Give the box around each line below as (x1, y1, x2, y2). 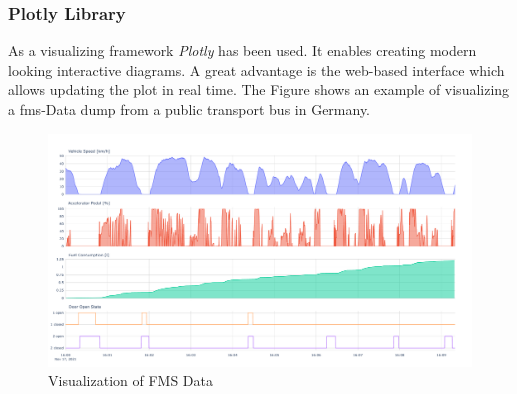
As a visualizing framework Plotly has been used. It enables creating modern (8, 40, 477, 61)
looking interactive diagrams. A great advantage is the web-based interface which (8, 59, 505, 80)
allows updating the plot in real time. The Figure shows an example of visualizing (8, 79, 510, 100)
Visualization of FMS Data (48, 370, 213, 391)
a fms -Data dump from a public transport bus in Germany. (8, 99, 371, 119)
